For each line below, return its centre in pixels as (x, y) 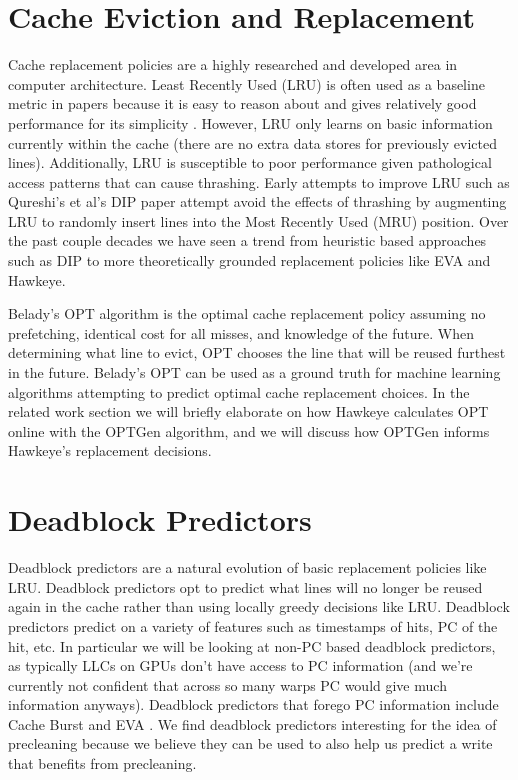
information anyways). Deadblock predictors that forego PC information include (253, 704)
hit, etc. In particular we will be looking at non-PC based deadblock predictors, (252, 645)
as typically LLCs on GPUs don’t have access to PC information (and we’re (240, 665)
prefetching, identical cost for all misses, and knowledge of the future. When (241, 332)
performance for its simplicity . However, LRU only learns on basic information (250, 122)
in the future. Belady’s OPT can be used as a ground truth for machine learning (254, 372)
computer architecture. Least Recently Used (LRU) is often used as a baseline (246, 83)
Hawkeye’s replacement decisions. (110, 450)
